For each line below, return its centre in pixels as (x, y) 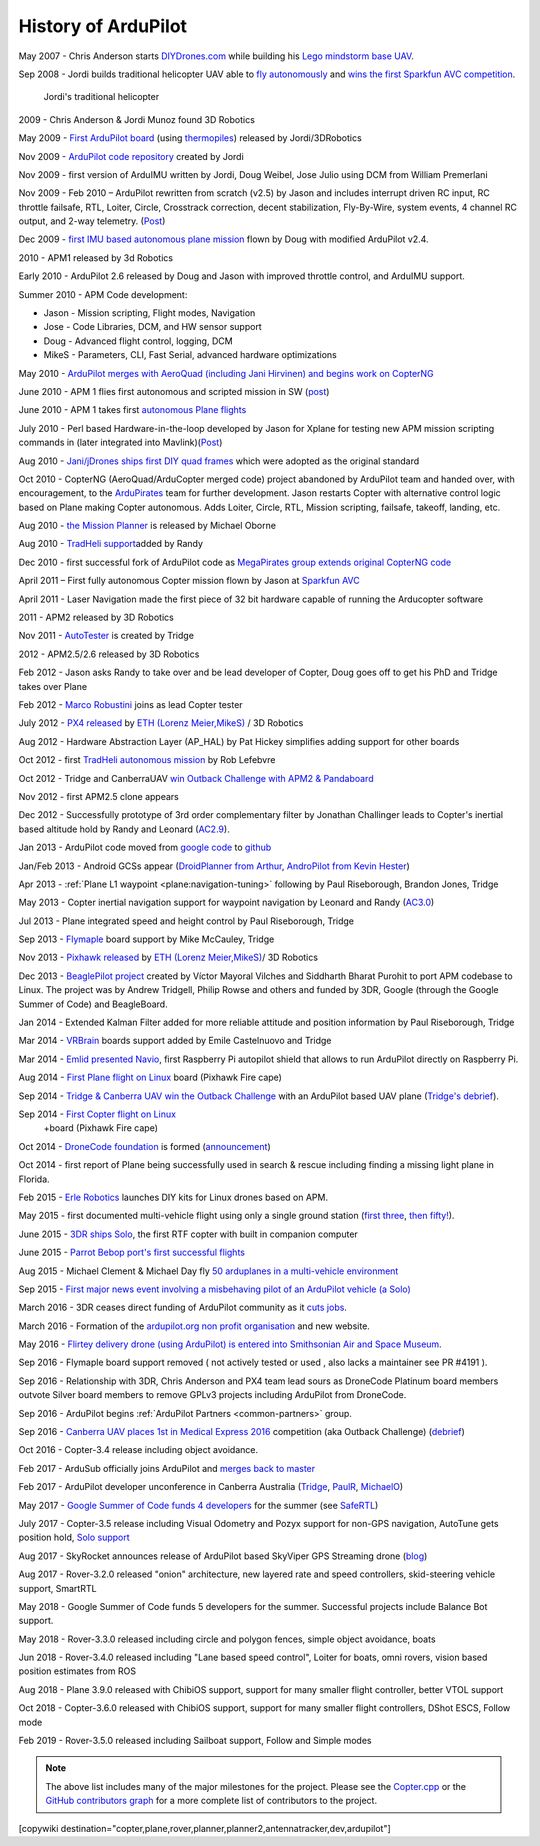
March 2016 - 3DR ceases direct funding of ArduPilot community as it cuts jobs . (182, 1307)
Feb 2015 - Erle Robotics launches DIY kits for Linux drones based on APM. (173, 1197)
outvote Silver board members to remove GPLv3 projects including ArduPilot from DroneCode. (212, 1395)
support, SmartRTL (57, 1588)
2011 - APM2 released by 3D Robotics (96, 617)
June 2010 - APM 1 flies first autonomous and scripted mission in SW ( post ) (174, 391)
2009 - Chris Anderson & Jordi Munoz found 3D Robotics (136, 119)
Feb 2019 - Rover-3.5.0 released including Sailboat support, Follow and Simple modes (195, 1741)
